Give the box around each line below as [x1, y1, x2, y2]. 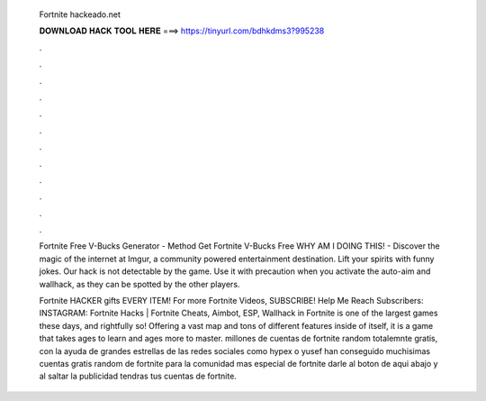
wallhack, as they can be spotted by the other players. [39, 278, 240, 289]
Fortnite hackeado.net [39, 9, 121, 20]
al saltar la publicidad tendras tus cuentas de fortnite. [39, 370, 238, 382]
